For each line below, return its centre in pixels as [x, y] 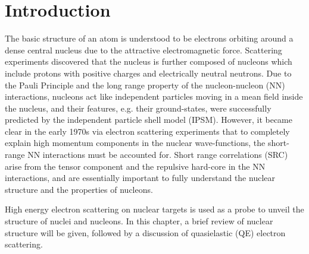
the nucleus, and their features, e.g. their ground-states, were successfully [138, 108]
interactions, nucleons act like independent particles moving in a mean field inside [154, 96]
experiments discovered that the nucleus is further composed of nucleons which [149, 61]
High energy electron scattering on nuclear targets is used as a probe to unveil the [154, 209]
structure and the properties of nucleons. [79, 189]
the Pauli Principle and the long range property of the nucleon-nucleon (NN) [145, 85]
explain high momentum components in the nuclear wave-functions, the [135, 143]
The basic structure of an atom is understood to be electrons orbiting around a [149, 38]
